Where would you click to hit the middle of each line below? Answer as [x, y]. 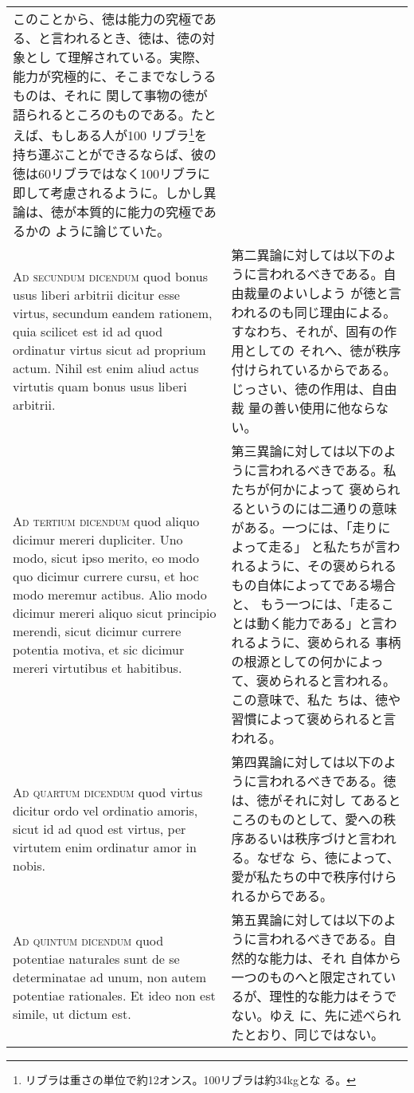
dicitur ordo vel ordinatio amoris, [105, 810]
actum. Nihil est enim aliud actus [106, 368]
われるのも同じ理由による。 [314, 313]
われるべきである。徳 [333, 781]
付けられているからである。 [314, 370]
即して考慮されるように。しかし [108, 193]
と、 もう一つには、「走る [306, 604]
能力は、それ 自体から [335, 958]
